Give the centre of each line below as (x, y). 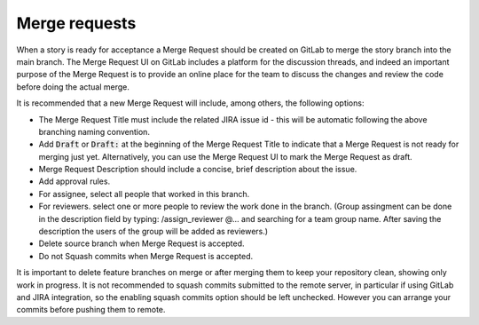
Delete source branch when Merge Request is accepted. (141, 243)
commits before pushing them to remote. (91, 310)
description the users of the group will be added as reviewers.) (153, 232)
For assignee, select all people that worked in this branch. (144, 194)
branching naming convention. (94, 131)
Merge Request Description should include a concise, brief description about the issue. (198, 170)
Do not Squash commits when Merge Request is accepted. (146, 256)
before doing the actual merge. (73, 87)
